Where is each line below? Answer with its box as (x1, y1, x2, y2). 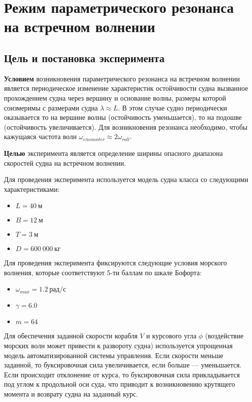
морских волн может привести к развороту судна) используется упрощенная (4, 340, 233, 351)
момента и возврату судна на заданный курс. (4, 389, 138, 399)
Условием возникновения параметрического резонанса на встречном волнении (4, 73, 240, 83)
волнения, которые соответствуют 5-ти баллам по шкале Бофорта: (4, 267, 202, 277)
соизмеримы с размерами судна (4, 102, 98, 112)
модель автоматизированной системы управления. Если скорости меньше (4, 350, 223, 360)
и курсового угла (146, 330, 197, 341)
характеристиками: (4, 183, 60, 194)
